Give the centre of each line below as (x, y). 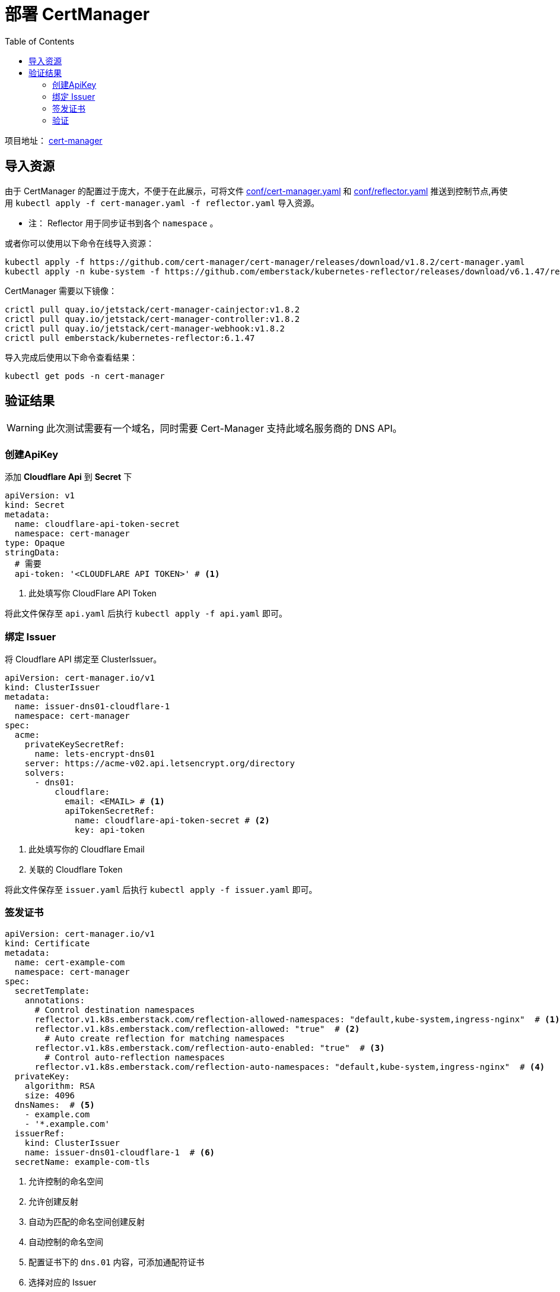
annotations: (55, 1000)
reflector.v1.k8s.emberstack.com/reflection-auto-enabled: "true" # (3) (210, 1048)
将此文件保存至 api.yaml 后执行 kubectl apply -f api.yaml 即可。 (146, 614)
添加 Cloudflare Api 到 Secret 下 (69, 477)
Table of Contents (40, 41)
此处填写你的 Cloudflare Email (87, 849)
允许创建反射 (53, 1201)
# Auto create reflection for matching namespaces (165, 1038)
